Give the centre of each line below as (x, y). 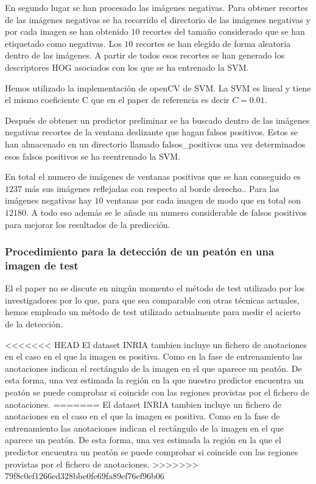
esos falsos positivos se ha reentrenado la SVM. (93, 156)
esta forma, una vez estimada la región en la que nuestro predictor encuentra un (154, 380)
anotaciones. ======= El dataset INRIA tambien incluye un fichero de (143, 404)
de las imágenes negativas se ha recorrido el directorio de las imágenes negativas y (158, 19)
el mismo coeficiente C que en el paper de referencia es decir (117, 100)
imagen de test (42, 265)
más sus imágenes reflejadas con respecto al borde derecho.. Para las (152, 188)
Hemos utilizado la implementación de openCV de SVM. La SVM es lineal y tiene (158, 87)
